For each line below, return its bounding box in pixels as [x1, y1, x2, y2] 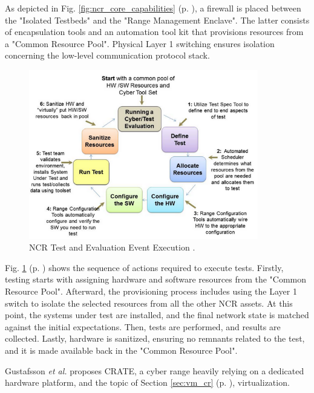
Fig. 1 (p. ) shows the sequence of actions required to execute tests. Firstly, [5, 261, 284, 273]
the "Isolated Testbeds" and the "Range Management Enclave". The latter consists [5, 13, 310, 26]
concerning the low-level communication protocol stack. [5, 49, 210, 62]
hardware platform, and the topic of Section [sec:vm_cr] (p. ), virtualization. [5, 376, 290, 389]
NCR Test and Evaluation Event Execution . [29, 241, 195, 254]
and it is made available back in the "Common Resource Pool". [5, 343, 238, 356]
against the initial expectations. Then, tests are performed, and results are [5, 320, 281, 333]
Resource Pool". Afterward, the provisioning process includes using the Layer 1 [5, 284, 297, 297]
